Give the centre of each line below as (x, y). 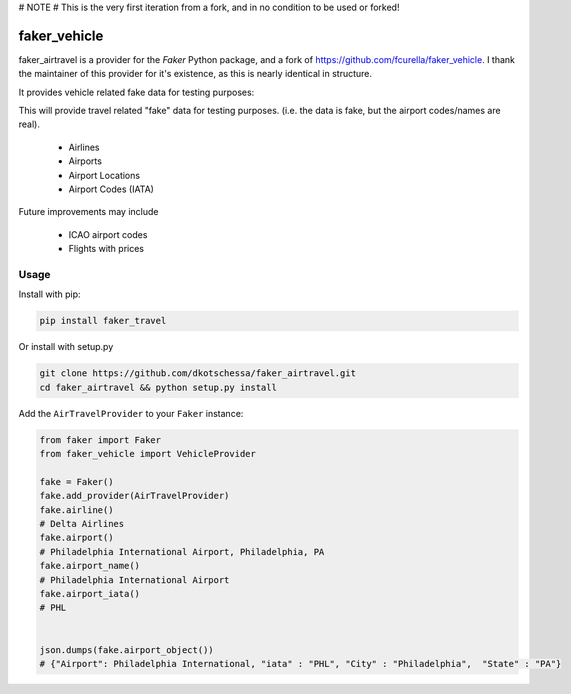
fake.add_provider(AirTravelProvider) (134, 496)
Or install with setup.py (66, 347)
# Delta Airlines (82, 523)
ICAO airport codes (108, 234)
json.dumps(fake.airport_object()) (126, 649)
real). (29, 124)
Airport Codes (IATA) (111, 189)
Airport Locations (104, 175)
